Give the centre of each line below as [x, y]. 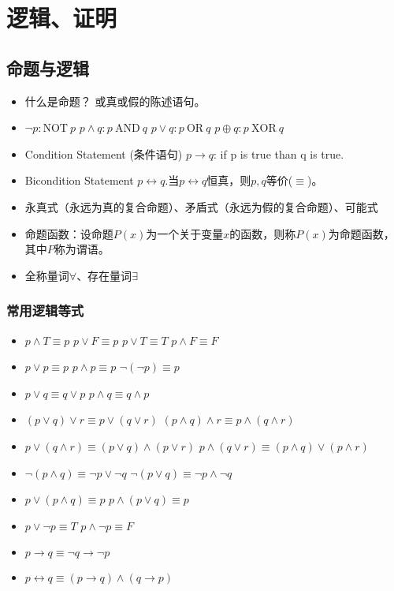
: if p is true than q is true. [279, 153]
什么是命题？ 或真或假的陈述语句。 [115, 101]
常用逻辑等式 [45, 310]
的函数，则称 [263, 233]
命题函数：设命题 [69, 233]
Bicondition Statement [79, 180]
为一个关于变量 [185, 233]
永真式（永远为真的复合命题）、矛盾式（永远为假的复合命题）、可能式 [201, 206]
